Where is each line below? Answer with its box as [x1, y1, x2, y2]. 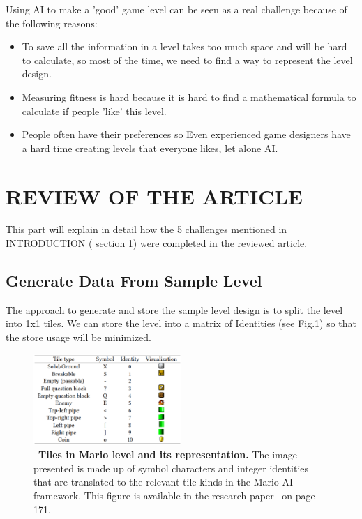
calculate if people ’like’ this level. [22, 103, 167, 118]
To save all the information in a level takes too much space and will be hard [22, 39, 347, 54]
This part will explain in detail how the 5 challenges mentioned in [6, 222, 287, 236]
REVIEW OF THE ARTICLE [6, 181, 303, 210]
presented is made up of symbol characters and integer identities [33, 460, 309, 475]
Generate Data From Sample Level [6, 270, 262, 292]
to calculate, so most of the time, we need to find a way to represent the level [22, 52, 353, 67]
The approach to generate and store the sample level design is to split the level [6, 302, 343, 317]
